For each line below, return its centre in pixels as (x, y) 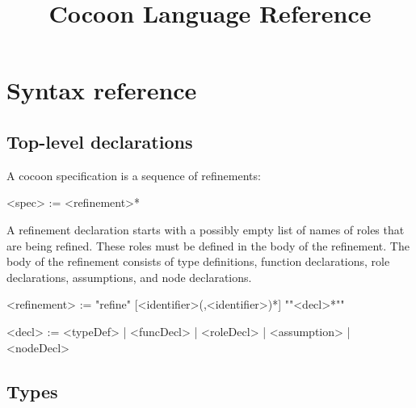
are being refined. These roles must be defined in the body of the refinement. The (208, 245)
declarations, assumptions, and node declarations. (129, 277)
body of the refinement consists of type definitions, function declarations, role (198, 261)
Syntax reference (102, 90)
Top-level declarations (100, 141)
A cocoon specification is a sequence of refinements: (134, 175)
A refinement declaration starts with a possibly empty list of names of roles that (206, 229)
